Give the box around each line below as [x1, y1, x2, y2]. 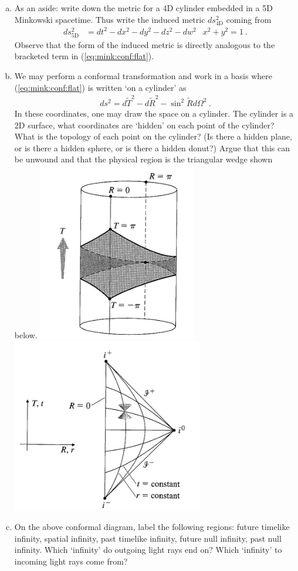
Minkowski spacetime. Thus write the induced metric [14, 13, 205, 25]
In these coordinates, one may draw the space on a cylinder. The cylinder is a [14, 107, 294, 119]
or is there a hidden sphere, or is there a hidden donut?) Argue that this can [14, 141, 290, 154]
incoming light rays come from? [14, 555, 128, 567]
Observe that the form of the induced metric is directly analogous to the [14, 38, 275, 50]
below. [14, 328, 38, 341]
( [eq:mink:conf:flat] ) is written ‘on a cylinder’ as [14, 81, 187, 93]
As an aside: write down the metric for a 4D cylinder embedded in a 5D [14, 2, 273, 13]
